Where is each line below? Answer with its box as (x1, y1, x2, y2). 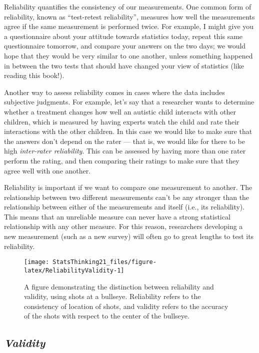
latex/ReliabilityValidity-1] (24, 266, 124, 274)
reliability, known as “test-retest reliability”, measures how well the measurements (4, 11, 255, 21)
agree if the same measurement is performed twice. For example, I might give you (4, 21, 254, 31)
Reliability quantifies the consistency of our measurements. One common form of (4, 1, 251, 11)
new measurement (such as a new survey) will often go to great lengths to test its (4, 231, 254, 241)
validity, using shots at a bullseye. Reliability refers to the (24, 291, 201, 301)
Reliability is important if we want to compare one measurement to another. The (4, 182, 252, 192)
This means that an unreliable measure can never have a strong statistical (4, 211, 230, 221)
